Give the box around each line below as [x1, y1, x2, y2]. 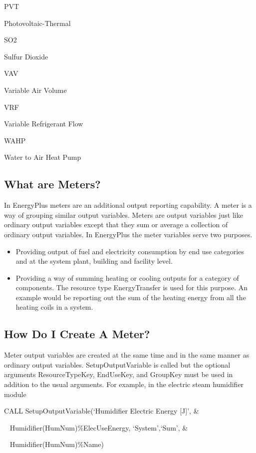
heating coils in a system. [15, 302, 93, 312]
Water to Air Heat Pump [4, 152, 81, 162]
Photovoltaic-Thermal [4, 17, 71, 28]
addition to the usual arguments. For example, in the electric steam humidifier [4, 379, 244, 390]
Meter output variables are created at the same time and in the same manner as [4, 350, 250, 360]
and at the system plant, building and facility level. [15, 256, 173, 266]
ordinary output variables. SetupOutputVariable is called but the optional [4, 359, 231, 370]
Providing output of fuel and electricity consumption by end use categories [15, 246, 244, 256]
